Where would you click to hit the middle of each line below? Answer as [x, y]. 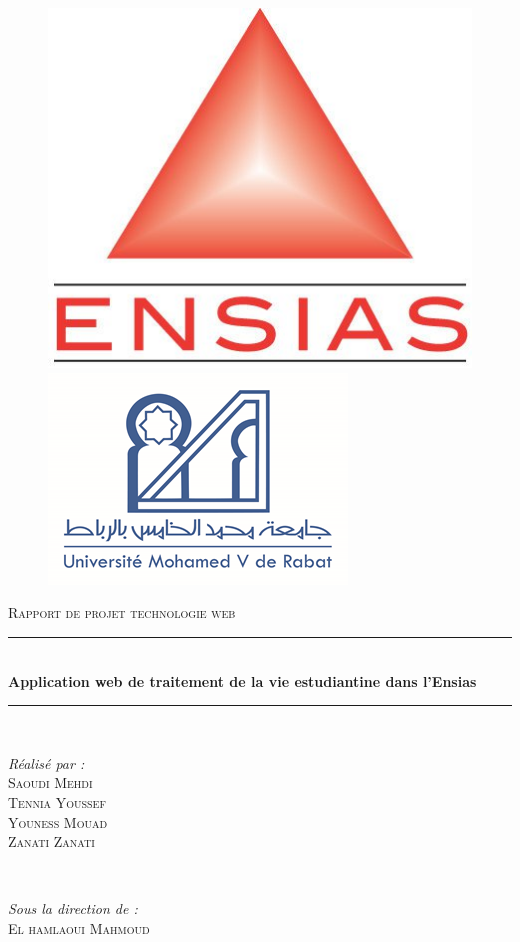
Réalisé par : [46, 762]
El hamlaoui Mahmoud [79, 928]
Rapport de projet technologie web [122, 612]
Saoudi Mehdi [50, 782]
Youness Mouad [58, 821]
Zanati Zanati [51, 841]
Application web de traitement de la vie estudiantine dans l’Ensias [242, 680]
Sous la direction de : [73, 908]
